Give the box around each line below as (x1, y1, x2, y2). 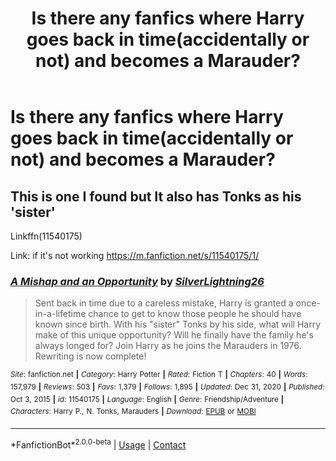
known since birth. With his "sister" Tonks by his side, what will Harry (34, 318, 321, 331)
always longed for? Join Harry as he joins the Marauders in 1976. (34, 340, 302, 352)
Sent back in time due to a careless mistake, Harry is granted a (34, 297, 294, 309)
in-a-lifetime (34, 308, 87, 320)
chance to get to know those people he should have (88, 308, 302, 320)
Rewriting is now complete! (34, 350, 147, 362)
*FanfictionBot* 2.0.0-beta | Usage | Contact (10, 437, 187, 451)
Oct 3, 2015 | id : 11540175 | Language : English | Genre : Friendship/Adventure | (10, 394, 285, 404)
